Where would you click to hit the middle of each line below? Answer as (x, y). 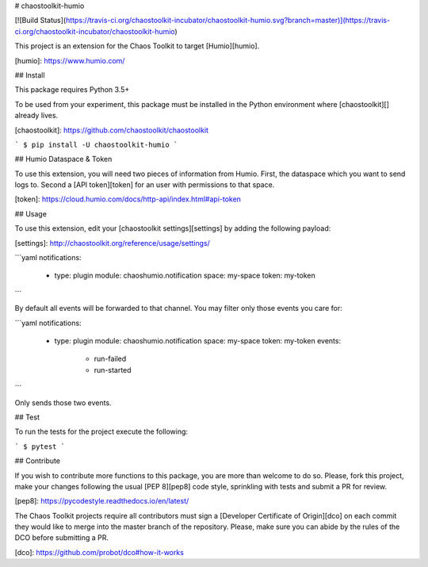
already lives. (36, 116)
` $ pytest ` (40, 446)
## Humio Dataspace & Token (63, 159)
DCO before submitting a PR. (62, 538)
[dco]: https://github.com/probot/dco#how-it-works (99, 552)
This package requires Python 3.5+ (72, 90)
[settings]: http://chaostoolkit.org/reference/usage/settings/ (112, 243)
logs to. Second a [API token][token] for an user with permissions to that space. (145, 185)
